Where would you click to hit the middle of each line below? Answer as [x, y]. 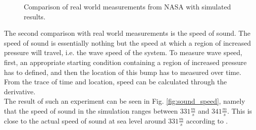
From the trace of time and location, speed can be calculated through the [115, 82]
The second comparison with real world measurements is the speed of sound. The [127, 33]
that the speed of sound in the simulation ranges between [91, 110]
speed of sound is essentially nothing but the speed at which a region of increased [128, 42]
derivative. [20, 91]
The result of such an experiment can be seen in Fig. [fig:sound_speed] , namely [125, 101]
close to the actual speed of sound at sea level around [85, 120]
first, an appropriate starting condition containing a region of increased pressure [125, 62]
